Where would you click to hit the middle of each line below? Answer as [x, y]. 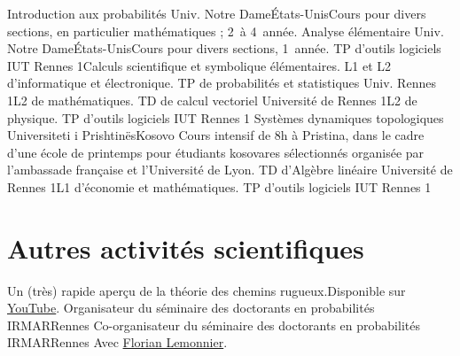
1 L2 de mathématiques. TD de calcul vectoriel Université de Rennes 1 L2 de [212, 100]
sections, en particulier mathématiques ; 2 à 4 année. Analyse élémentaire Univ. [226, 31]
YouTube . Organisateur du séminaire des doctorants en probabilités [191, 308]
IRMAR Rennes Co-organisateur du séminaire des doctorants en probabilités [214, 325]
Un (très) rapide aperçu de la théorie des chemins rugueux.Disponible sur [207, 290]
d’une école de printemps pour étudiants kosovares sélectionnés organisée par [216, 152]
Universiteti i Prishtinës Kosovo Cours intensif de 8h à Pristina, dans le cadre [216, 135]
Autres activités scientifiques [186, 248]
